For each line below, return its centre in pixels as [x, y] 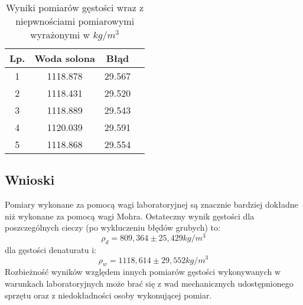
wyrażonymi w [60, 35]
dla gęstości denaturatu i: [50, 249]
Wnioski [30, 180]
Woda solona [65, 58]
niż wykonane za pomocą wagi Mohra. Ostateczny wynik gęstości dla [130, 216]
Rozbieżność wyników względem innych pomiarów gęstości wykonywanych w [143, 272]
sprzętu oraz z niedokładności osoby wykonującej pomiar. [108, 295]
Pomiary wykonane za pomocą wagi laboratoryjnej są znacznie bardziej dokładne [151, 204]
